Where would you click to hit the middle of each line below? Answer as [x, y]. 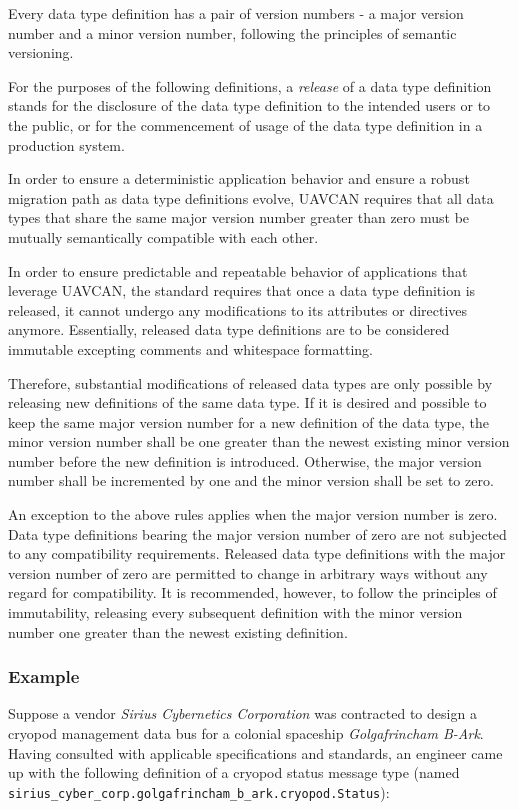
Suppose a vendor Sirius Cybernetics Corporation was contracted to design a [242, 713]
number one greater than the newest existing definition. [178, 631]
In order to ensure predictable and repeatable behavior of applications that [238, 270]
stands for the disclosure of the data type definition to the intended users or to [249, 105]
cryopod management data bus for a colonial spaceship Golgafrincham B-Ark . [246, 733]
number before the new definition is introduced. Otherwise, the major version [245, 460]
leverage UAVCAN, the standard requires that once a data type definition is [242, 290]
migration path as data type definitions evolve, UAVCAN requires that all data [251, 197]
